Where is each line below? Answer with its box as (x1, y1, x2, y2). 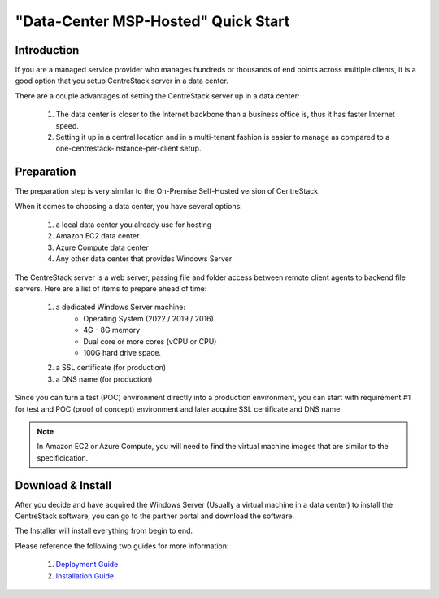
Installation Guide (55, 570, 114, 581)
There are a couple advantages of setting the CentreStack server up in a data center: (15, 90, 300, 101)
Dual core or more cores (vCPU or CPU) (83, 336, 217, 346)
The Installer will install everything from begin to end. (15, 526, 193, 536)
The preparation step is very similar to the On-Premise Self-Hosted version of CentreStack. (15, 186, 320, 196)
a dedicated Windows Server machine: (55, 302, 186, 312)
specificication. (37, 452, 89, 463)
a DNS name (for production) (55, 374, 153, 384)
